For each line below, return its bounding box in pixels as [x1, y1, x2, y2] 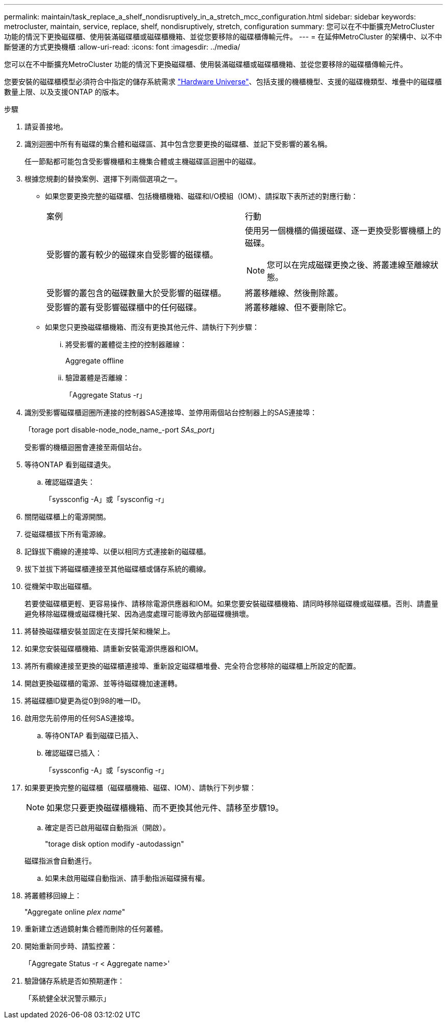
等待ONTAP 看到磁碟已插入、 [45, 731, 143, 740]
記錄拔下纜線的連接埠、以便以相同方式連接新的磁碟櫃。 [24, 547, 210, 556]
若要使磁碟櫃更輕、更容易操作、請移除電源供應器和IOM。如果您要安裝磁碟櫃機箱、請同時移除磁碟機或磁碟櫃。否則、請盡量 [24, 599, 439, 608]
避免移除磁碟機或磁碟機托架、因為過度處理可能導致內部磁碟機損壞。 [24, 609, 253, 618]
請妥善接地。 [24, 122, 67, 131]
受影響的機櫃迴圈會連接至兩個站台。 [24, 443, 146, 451]
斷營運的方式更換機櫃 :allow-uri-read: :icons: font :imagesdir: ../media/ [4, 42, 240, 51]
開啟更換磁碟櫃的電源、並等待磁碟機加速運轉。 [24, 679, 182, 688]
